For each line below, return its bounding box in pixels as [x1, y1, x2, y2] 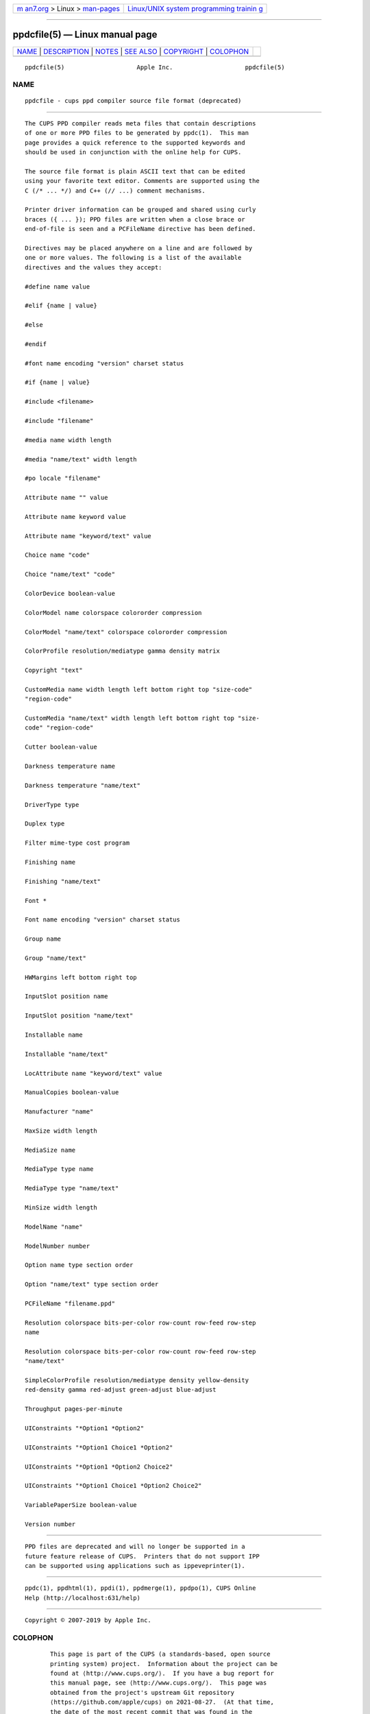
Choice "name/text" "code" [25, 570, 116, 579]
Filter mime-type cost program [25, 839, 130, 847]
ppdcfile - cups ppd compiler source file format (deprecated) [25, 97, 242, 105]
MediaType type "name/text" [25, 1185, 119, 1192]
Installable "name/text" [25, 1050, 108, 1058]
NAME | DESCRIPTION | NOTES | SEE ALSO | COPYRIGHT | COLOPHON [16, 47, 249, 56]
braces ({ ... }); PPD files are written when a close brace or [25, 215, 246, 223]
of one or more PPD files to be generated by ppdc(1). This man [25, 129, 249, 137]
